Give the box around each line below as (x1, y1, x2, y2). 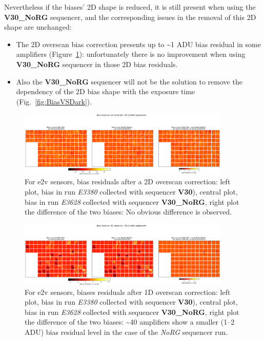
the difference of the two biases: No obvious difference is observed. (25, 206, 232, 217)
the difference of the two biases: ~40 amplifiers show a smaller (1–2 (25, 316, 235, 327)
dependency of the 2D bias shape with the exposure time (16, 86, 195, 97)
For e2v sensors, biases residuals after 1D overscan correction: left (25, 286, 231, 297)
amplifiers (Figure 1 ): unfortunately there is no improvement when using (16, 49, 246, 59)
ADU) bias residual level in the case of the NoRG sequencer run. (25, 327, 228, 337)
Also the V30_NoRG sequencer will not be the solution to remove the (16, 76, 242, 87)
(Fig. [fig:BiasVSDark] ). (16, 96, 92, 106)
